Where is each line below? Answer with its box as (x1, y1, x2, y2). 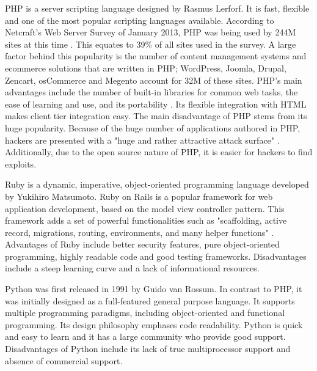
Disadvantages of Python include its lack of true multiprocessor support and (5, 342, 291, 355)
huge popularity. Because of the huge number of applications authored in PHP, (5, 121, 301, 134)
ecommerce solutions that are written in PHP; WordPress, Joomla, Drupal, (5, 61, 286, 74)
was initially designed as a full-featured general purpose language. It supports (5, 294, 295, 307)
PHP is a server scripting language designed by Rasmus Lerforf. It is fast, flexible (5, 2, 310, 14)
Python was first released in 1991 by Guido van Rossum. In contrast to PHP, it (5, 282, 302, 295)
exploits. (5, 157, 37, 170)
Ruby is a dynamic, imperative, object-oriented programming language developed (5, 178, 309, 191)
